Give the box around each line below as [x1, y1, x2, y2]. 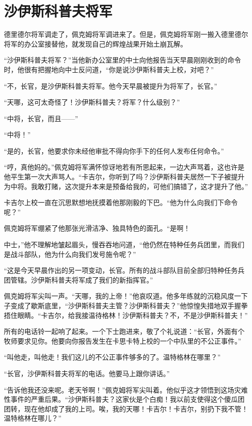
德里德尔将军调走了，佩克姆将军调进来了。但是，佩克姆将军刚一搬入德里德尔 [4, 29, 248, 39]
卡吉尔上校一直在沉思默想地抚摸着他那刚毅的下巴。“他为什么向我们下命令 [4, 197, 238, 207]
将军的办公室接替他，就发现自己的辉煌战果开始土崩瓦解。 [4, 38, 187, 48]
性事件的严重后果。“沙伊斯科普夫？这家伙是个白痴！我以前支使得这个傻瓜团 [4, 394, 245, 404]
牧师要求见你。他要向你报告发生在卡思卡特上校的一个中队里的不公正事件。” [4, 335, 241, 346]
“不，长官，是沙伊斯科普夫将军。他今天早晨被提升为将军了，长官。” [4, 80, 218, 91]
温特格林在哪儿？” [4, 413, 62, 423]
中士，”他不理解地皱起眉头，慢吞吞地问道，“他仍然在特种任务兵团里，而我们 [4, 239, 245, 250]
